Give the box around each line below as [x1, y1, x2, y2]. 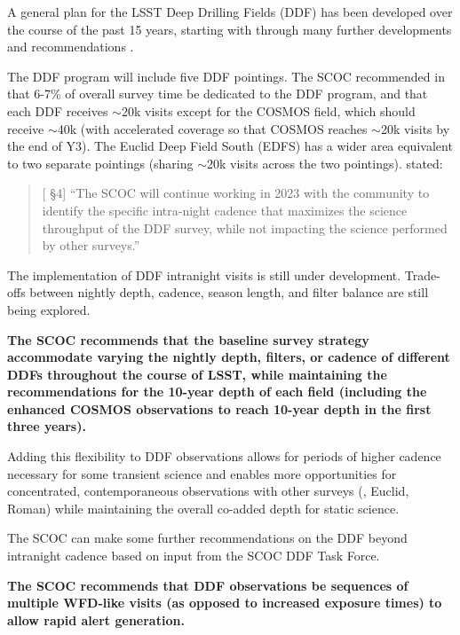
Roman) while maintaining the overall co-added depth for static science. [7, 498, 400, 517]
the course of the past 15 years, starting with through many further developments [7, 20, 452, 38]
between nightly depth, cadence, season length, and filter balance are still [29, 283, 429, 302]
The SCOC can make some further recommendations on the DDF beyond [7, 529, 408, 547]
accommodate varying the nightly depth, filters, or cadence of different [7, 348, 450, 366]
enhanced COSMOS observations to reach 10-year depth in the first [7, 399, 432, 418]
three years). [7, 417, 86, 435]
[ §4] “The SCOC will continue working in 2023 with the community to [42, 184, 430, 202]
